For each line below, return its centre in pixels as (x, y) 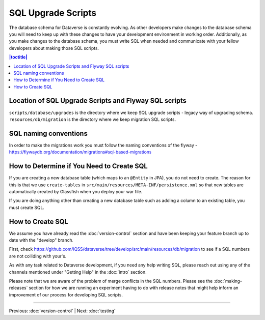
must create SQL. (26, 207)
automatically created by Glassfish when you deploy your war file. (76, 191)
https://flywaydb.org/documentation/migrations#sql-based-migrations (80, 152)
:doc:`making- (228, 281)
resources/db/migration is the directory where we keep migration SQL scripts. (93, 119)
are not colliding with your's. (38, 256)
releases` (18, 288)
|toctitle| (18, 57)
